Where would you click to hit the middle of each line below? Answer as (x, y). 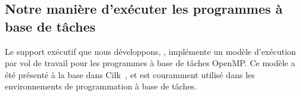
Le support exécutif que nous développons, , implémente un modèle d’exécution (150, 51)
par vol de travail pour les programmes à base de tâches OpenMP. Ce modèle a (150, 63)
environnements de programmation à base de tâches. (101, 86)
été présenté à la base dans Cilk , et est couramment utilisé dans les (130, 74)
